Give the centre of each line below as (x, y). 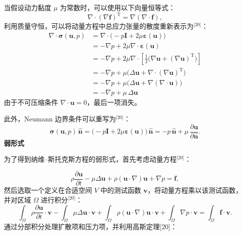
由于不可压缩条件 (31, 102)
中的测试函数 (121, 190)
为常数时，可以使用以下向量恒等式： (117, 7)
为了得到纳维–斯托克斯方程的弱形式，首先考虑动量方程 (90, 159)
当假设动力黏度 (28, 7)
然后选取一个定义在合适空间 (48, 190)
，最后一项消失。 (114, 102)
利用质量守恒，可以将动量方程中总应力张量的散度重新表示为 (99, 26)
